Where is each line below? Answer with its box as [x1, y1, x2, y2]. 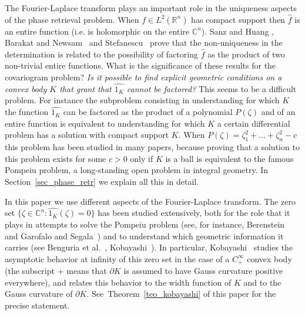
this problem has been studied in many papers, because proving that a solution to [5, 141, 300, 153]
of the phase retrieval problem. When [5, 13, 139, 25]
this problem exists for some [5, 152, 106, 164]
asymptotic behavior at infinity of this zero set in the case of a [5, 252, 230, 265]
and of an [261, 106, 296, 118]
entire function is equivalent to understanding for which [5, 117, 205, 129]
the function [5, 106, 49, 118]
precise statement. [5, 299, 70, 311]
